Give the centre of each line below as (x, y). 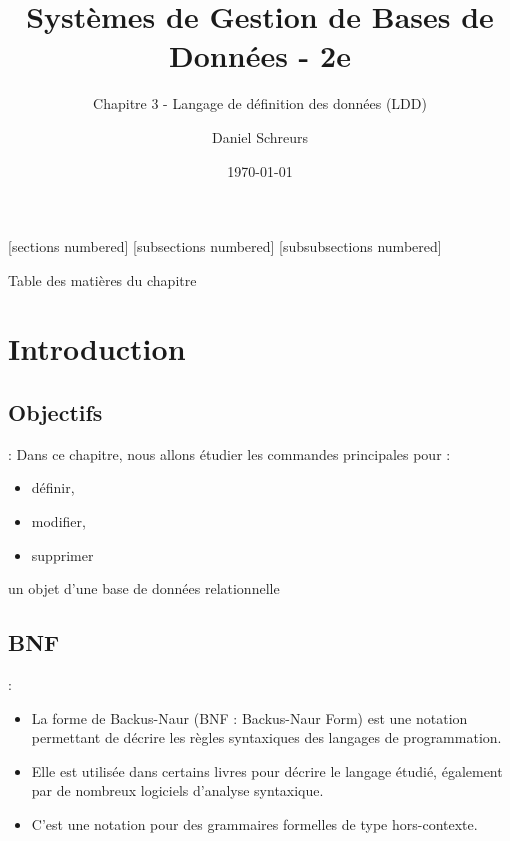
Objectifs (55, 412)
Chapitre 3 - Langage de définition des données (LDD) (260, 103)
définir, (53, 487)
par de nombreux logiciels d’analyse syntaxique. (177, 790)
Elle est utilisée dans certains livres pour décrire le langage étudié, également (267, 770)
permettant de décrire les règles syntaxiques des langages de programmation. (266, 737)
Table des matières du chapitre (102, 279)
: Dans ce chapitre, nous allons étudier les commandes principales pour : (229, 453)
